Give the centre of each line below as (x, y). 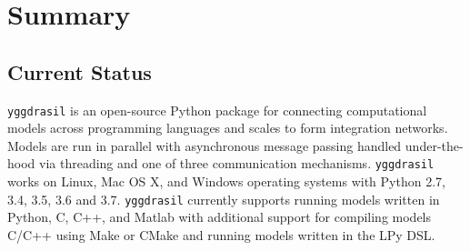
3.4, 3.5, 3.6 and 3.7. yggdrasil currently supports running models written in (224, 199)
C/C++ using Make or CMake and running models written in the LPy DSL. (221, 234)
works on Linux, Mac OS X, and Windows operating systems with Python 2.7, (226, 181)
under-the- (434, 145)
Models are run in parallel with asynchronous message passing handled (205, 145)
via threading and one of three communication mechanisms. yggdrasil (237, 163)
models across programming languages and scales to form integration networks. (228, 128)
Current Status (80, 71)
